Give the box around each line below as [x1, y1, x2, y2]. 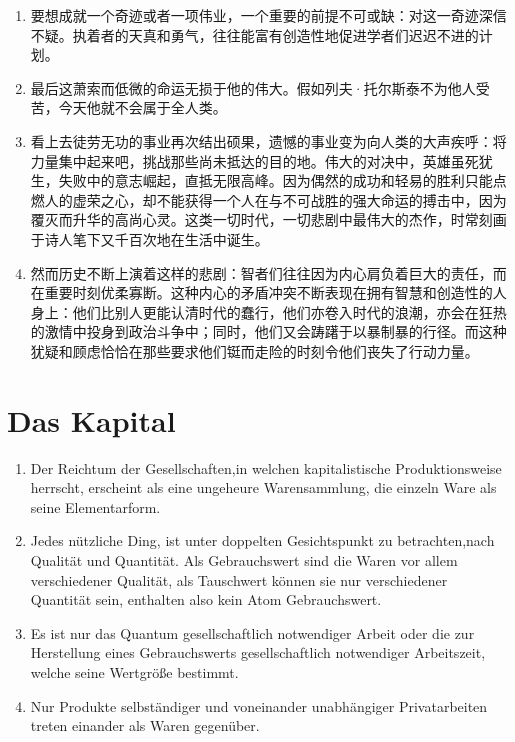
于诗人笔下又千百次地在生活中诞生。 [30, 228, 269, 249]
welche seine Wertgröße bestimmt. [30, 661, 239, 682]
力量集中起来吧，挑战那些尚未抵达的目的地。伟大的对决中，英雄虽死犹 [30, 150, 493, 171]
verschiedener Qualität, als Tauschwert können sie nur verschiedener [30, 569, 448, 590]
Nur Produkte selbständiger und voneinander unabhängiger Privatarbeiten [30, 695, 488, 716]
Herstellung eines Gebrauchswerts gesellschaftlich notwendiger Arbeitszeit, [30, 642, 486, 663]
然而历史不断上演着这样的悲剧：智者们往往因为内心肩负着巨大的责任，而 [30, 262, 507, 283]
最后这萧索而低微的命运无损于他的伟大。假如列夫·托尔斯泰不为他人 [30, 77, 476, 98]
